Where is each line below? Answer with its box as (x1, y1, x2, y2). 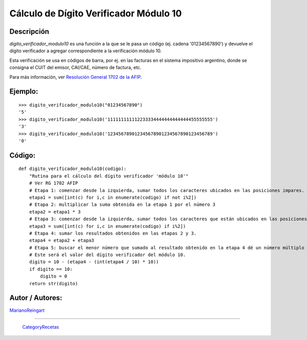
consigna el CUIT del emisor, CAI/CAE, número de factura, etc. (9, 65, 142, 71)
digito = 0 (40, 273, 68, 279)
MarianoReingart (9, 307, 45, 313)
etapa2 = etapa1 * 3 (29, 209, 81, 215)
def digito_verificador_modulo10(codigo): (18, 166, 127, 172)
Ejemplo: (9, 87, 38, 96)
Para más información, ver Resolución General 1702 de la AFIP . (9, 74, 142, 80)
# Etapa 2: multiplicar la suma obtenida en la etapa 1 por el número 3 (29, 202, 216, 207)
